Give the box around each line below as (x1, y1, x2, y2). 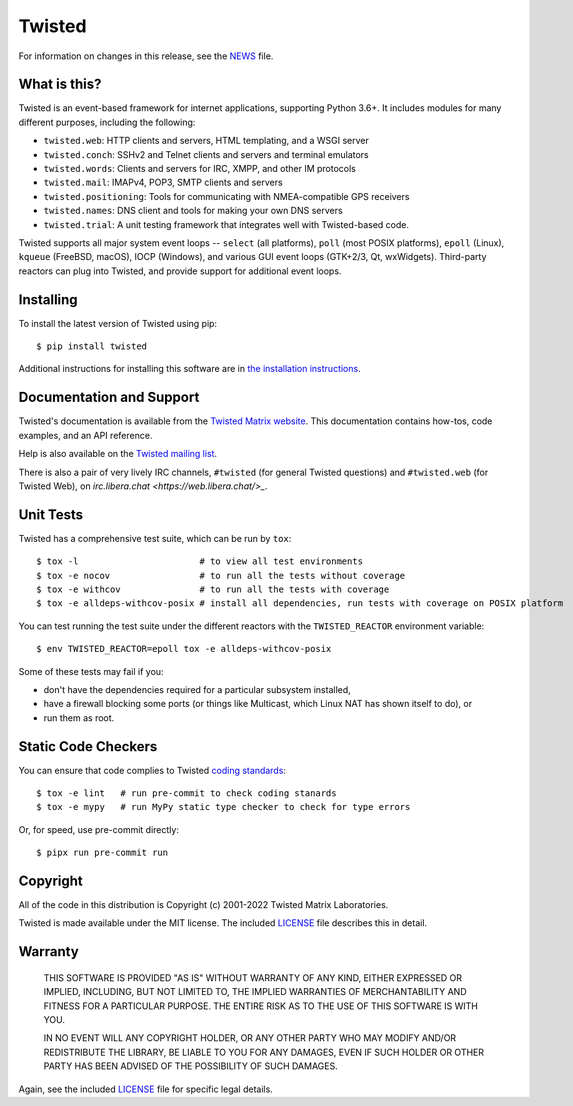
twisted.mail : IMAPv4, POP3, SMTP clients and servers (43, 176, 284, 189)
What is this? (18, 76, 102, 93)
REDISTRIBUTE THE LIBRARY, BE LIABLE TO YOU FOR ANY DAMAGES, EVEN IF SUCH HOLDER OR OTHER (43, 1046, 485, 1058)
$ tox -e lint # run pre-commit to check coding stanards (36, 788, 337, 799)
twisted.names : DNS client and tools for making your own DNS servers (43, 205, 344, 217)
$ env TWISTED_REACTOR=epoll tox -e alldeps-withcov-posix (36, 643, 332, 655)
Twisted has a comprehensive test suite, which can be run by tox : (18, 532, 292, 544)
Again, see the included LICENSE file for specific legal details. (18, 1083, 274, 1095)
